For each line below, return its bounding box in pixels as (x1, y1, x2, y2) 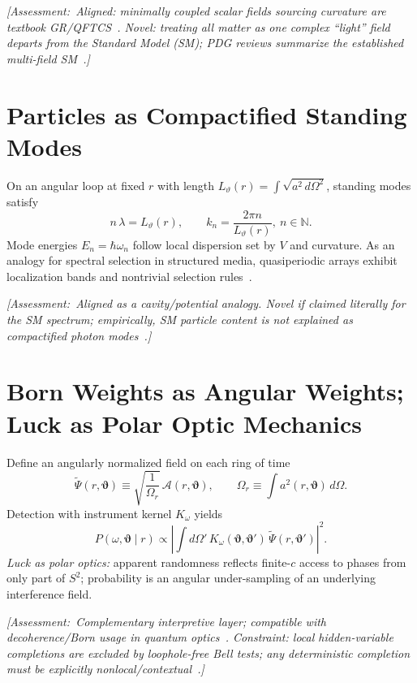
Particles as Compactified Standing (6, 97, 407, 131)
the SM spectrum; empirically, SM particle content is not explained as (6, 311, 353, 327)
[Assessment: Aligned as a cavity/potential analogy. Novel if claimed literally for (6, 295, 406, 312)
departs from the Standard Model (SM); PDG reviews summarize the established (6, 34, 404, 51)
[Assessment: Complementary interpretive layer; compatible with (6, 612, 327, 629)
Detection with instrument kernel (6, 504, 172, 521)
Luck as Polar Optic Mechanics (6, 406, 362, 439)
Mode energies (6, 236, 78, 253)
